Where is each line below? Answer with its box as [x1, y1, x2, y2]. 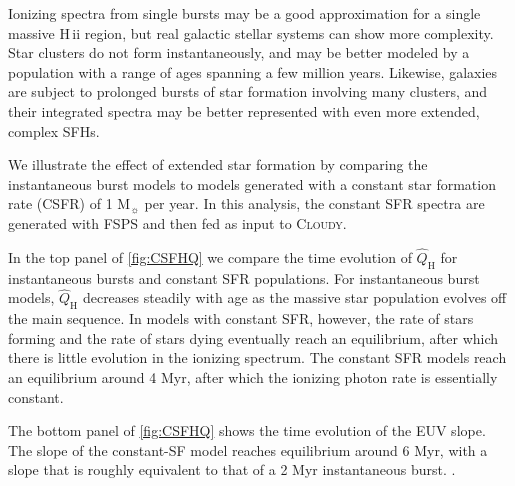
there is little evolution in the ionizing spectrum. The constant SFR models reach [8, 347, 507, 368]
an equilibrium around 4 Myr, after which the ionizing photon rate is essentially [8, 366, 498, 387]
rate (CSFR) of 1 [8, 193, 113, 214]
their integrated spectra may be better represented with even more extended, [8, 100, 480, 121]
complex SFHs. [8, 120, 100, 141]
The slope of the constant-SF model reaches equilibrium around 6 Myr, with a [8, 439, 488, 460]
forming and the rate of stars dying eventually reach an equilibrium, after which [8, 327, 499, 348]
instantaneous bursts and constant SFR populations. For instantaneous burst [8, 267, 480, 288]
